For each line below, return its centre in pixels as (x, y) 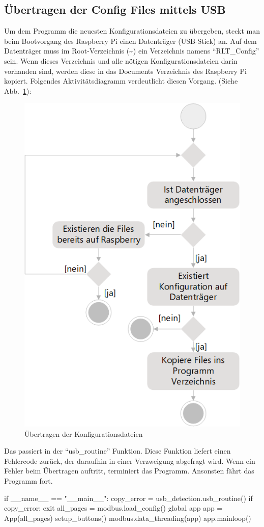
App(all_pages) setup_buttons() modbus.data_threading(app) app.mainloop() (128, 518)
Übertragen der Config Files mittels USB (115, 9)
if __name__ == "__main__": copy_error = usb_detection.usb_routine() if (128, 498)
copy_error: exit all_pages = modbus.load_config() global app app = (113, 508)
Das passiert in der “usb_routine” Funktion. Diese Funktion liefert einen (118, 451)
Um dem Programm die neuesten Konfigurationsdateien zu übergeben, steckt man (132, 31)
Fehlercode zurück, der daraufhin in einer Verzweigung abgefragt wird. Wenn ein (130, 460)
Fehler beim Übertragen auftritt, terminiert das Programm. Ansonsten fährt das (129, 471)
